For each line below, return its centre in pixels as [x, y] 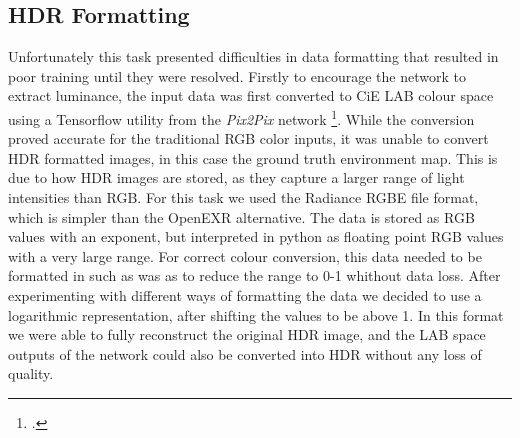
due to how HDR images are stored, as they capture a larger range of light [236, 177]
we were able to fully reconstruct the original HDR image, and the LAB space [247, 334]
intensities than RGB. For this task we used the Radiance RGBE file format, [243, 197]
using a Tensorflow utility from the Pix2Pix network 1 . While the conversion [241, 117]
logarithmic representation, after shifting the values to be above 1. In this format [256, 314]
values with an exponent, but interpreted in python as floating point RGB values [256, 236]
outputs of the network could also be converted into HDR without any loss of [245, 353]
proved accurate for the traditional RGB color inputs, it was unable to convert [248, 138]
